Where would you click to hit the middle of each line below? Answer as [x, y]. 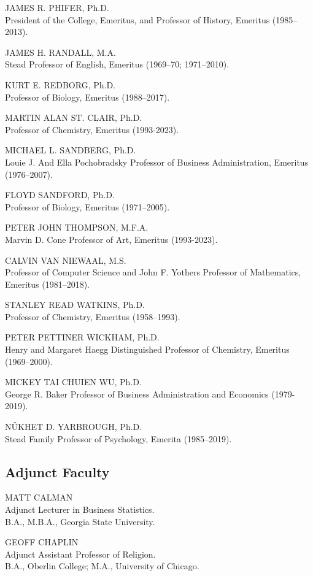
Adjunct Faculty [57, 471]
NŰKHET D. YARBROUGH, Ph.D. [74, 427]
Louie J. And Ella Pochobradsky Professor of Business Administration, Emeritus [157, 162]
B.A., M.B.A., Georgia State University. [80, 521]
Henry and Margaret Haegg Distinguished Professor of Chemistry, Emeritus [147, 349]
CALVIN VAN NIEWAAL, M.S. [66, 260]
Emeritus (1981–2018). [47, 284]
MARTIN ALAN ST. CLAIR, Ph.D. [74, 117]
